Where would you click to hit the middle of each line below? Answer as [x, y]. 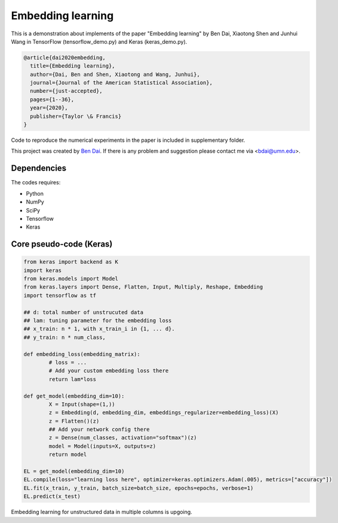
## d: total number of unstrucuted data [83, 312]
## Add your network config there [99, 430]
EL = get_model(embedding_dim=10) [74, 472]
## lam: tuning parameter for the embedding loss [98, 321]
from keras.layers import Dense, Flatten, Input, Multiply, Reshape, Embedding [143, 287]
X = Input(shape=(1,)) [82, 404]
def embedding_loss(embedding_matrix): [82, 354]
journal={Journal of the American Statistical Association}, [122, 83]
